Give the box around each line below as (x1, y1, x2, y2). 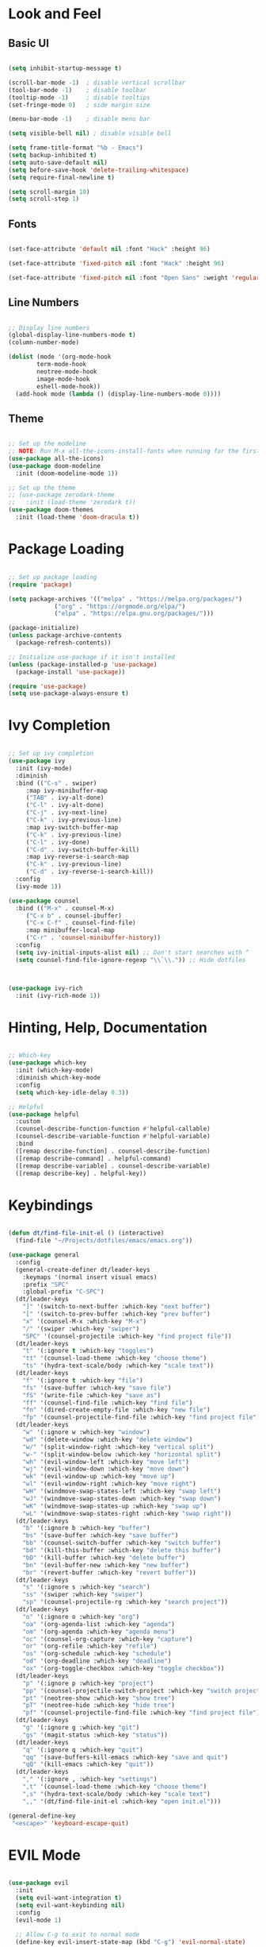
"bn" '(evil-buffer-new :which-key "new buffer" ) (22, 1561, 190, 1569)
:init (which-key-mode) (15, 1066, 93, 1075)
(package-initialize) (8, 624, 80, 632)
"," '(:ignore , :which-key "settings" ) (22, 1775, 158, 1783)
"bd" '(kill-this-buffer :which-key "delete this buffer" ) (22, 1547, 222, 1555)
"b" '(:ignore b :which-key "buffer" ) (22, 1524, 150, 1532)
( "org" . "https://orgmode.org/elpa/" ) (54, 602, 186, 610)
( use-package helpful (8, 1110, 80, 1118)
